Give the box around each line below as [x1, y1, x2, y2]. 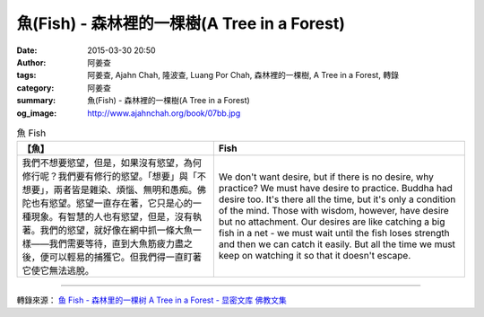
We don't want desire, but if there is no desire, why [218, 171, 434, 183]
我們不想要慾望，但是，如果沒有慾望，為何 [22, 157, 202, 170]
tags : [16, 70, 37, 81]
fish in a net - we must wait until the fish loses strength [218, 227, 450, 240]
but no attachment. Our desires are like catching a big [218, 216, 445, 228]
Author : [16, 57, 47, 67]
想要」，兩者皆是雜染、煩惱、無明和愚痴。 [22, 184, 197, 197]
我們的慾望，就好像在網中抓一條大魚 [39, 225, 193, 237]
